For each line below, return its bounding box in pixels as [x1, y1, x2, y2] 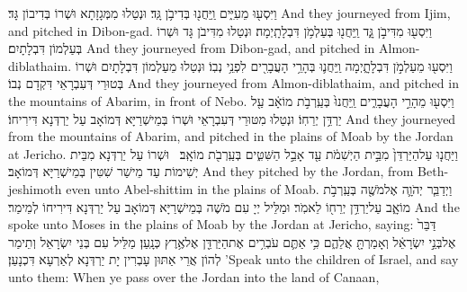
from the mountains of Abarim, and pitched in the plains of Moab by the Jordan [8, 127, 454, 146]
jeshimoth [8, 179, 62, 198]
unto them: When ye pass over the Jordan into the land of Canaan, [8, 267, 380, 286]
